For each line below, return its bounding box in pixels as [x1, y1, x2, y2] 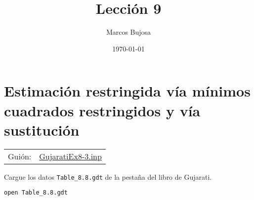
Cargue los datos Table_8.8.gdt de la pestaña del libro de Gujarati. [4, 171, 212, 182]
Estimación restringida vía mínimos [4, 81, 251, 101]
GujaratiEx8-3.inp [39, 150, 102, 162]
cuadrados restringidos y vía [4, 100, 201, 120]
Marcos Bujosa [106, 27, 151, 37]
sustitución [4, 119, 80, 140]
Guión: [8, 150, 32, 162]
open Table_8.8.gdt [4, 189, 68, 197]
